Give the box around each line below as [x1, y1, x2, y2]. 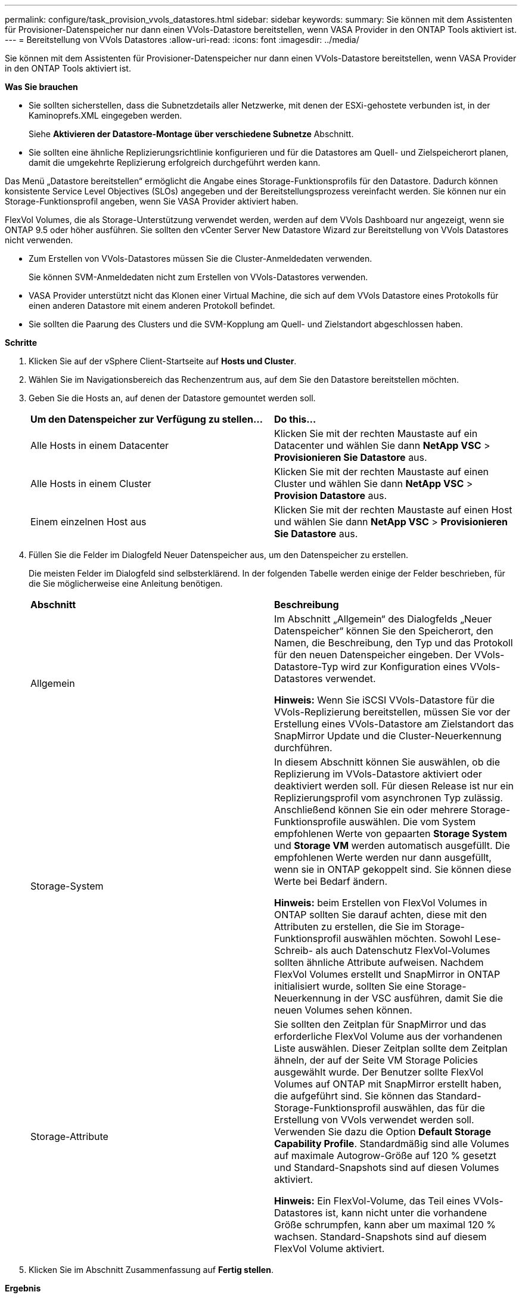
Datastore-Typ [274, 661, 338, 673]
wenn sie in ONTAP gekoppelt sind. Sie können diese [274, 863, 512, 875]
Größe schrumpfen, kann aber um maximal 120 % [274, 1219, 496, 1231]
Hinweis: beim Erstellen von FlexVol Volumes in [274, 897, 487, 909]
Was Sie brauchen [5, 82, 78, 92]
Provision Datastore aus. [274, 490, 387, 501]
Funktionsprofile [274, 816, 347, 828]
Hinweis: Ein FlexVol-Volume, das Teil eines [274, 1195, 471, 1207]
